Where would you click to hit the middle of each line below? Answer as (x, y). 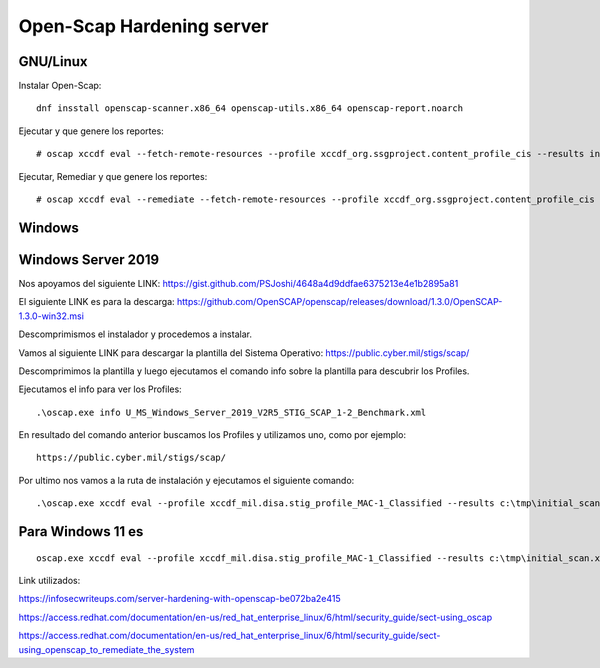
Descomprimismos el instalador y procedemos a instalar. (135, 334)
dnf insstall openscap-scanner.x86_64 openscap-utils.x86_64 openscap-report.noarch (250, 108)
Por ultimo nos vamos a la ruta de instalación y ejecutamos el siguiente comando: (186, 480)
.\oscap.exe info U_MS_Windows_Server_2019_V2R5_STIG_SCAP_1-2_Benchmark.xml (231, 412)
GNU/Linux (53, 61)
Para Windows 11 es (81, 531)
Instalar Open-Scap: (60, 86)
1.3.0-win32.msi (51, 316)
